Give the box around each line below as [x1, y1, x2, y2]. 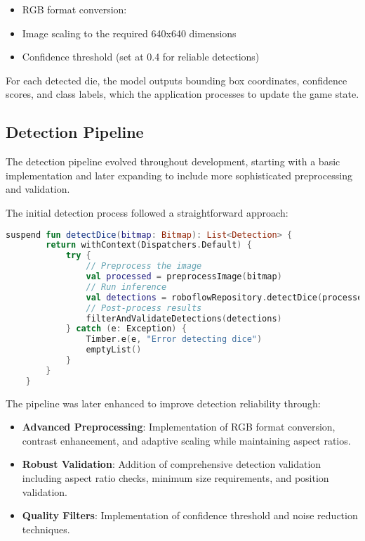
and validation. [6, 182, 70, 196]
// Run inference [86, 281, 167, 292]
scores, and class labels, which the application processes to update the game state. [6, 87, 359, 101]
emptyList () [86, 345, 142, 355]
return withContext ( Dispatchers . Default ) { [46, 240, 252, 250]
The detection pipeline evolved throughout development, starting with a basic [6, 154, 340, 169]
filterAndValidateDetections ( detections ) [86, 313, 282, 324]
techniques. [22, 521, 70, 536]
